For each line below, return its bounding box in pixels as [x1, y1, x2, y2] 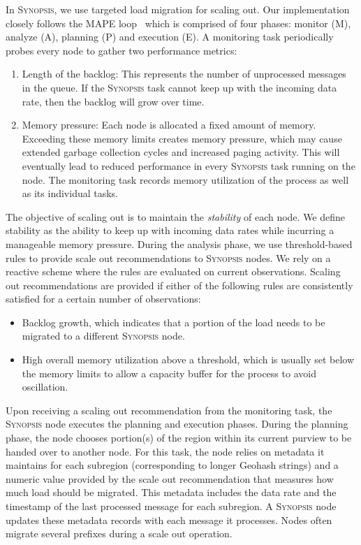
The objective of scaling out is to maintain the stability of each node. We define [6, 209, 346, 224]
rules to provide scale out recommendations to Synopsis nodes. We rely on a [6, 250, 331, 265]
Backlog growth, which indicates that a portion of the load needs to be [22, 314, 325, 329]
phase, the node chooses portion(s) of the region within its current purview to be [6, 430, 352, 445]
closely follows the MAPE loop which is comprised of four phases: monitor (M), [6, 15, 351, 30]
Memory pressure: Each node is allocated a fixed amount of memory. [22, 117, 316, 132]
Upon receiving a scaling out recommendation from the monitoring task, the [6, 402, 332, 417]
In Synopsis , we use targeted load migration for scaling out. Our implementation [6, 2, 350, 16]
